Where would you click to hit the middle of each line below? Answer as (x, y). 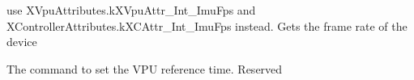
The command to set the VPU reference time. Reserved (145, 68)
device (22, 42)
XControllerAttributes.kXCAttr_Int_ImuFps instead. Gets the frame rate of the (207, 25)
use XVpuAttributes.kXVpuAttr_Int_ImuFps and (131, 10)
